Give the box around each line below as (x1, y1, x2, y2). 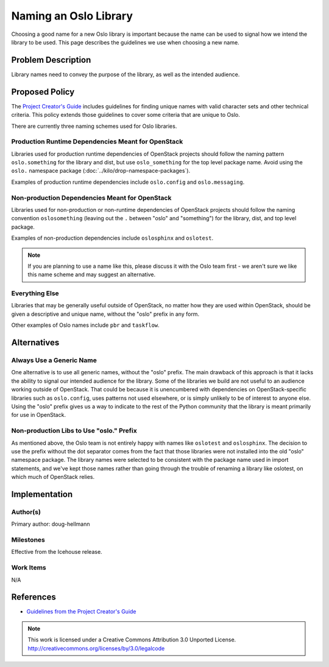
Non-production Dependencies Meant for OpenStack (11, 194, 172, 202)
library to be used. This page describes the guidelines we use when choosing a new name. (11, 38, 240, 46)
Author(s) (11, 508, 41, 516)
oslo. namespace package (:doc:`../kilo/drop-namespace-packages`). (11, 167, 191, 175)
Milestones (11, 536, 45, 544)
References (11, 592, 56, 602)
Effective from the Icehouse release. (11, 548, 103, 556)
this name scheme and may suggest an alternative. (27, 271, 156, 278)
